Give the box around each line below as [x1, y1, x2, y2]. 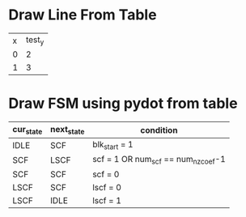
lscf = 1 [92, 194, 121, 206]
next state [49, 124, 85, 137]
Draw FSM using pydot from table [8, 95, 238, 113]
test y [25, 34, 45, 47]
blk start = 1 [92, 139, 134, 151]
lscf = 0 [92, 181, 121, 193]
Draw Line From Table [8, 6, 157, 24]
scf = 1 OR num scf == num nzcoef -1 [92, 154, 227, 167]
